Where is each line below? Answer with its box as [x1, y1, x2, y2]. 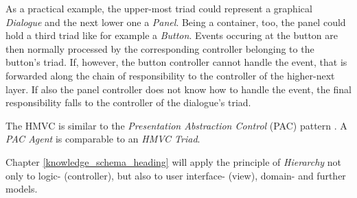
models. [5, 182, 38, 196]
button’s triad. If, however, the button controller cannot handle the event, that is [5, 55, 347, 69]
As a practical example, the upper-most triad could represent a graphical [5, 1, 312, 15]
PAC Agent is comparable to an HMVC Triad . [5, 132, 200, 146]
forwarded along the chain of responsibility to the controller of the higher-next [5, 68, 335, 82]
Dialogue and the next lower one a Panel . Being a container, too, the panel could [5, 14, 346, 29]
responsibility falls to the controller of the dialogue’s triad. [5, 95, 251, 110]
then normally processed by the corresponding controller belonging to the [5, 41, 314, 55]
